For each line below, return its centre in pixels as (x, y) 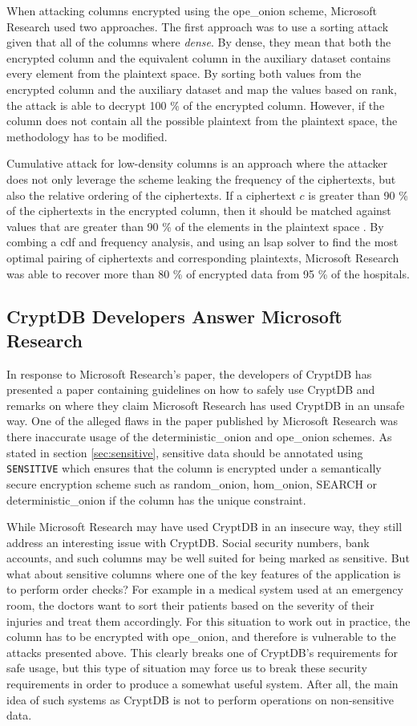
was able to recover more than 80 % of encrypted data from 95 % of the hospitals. (208, 273)
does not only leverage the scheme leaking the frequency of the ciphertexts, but (201, 178)
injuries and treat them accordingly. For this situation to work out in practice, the (208, 621)
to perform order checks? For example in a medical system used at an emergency (205, 589)
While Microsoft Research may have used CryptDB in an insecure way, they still (204, 527)
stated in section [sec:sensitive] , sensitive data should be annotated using (185, 452)
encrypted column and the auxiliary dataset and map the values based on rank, (202, 89)
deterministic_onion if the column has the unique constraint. (156, 499)
